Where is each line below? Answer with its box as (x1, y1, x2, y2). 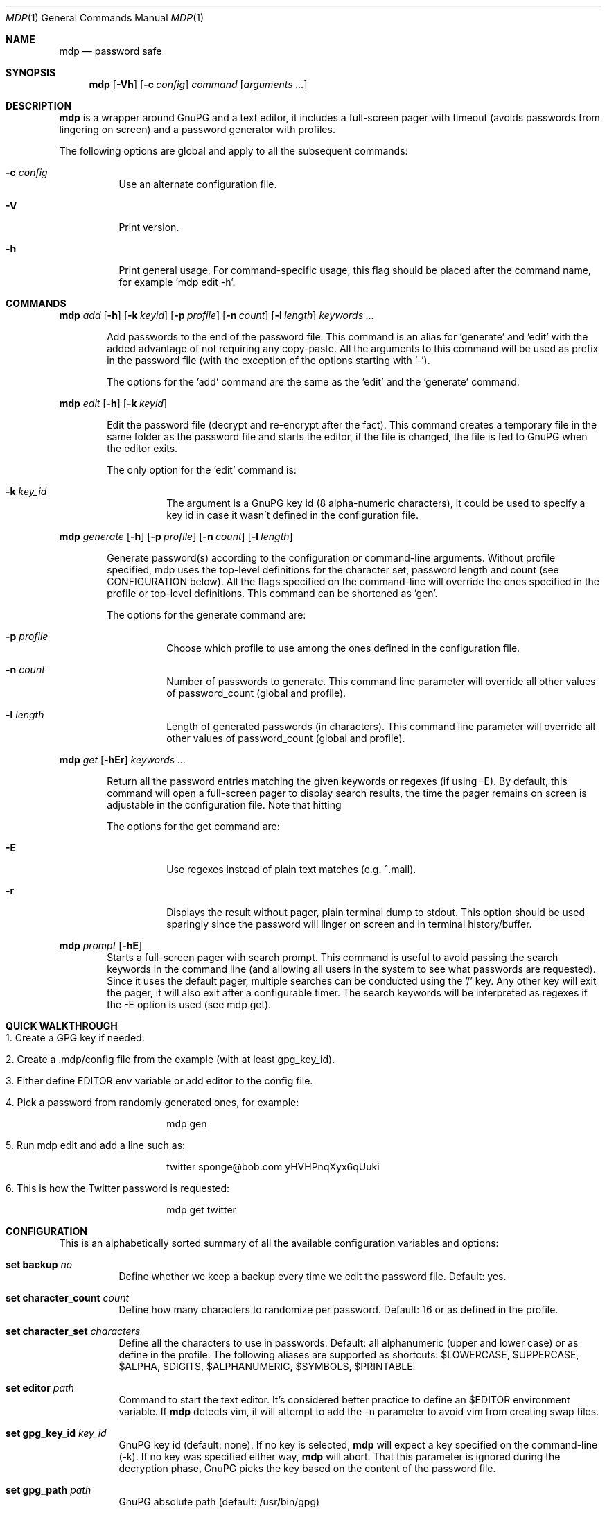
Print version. (118, 221, 179, 233)
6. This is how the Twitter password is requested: (6, 1182, 230, 1194)
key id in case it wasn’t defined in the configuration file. (166, 509, 419, 521)
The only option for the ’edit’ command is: (107, 464, 297, 476)
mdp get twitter (166, 1204, 236, 1216)
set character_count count (6, 1292, 130, 1304)
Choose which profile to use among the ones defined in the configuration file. (166, 642, 520, 654)
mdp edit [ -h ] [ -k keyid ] (59, 397, 167, 409)
